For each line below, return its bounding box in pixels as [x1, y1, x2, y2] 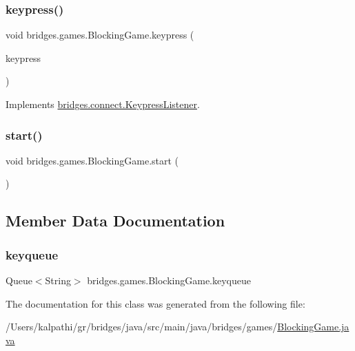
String [45, 273, 71, 287]
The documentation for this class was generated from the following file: [6, 296, 305, 310]
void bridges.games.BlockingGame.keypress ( [6, 28, 194, 42]
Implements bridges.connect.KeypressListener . [6, 97, 200, 111]
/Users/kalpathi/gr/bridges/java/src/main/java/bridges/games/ [6, 319, 278, 334]
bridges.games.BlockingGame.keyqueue [87, 273, 251, 287]
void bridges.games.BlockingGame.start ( [6, 153, 179, 167]
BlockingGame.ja [277, 319, 349, 334]
